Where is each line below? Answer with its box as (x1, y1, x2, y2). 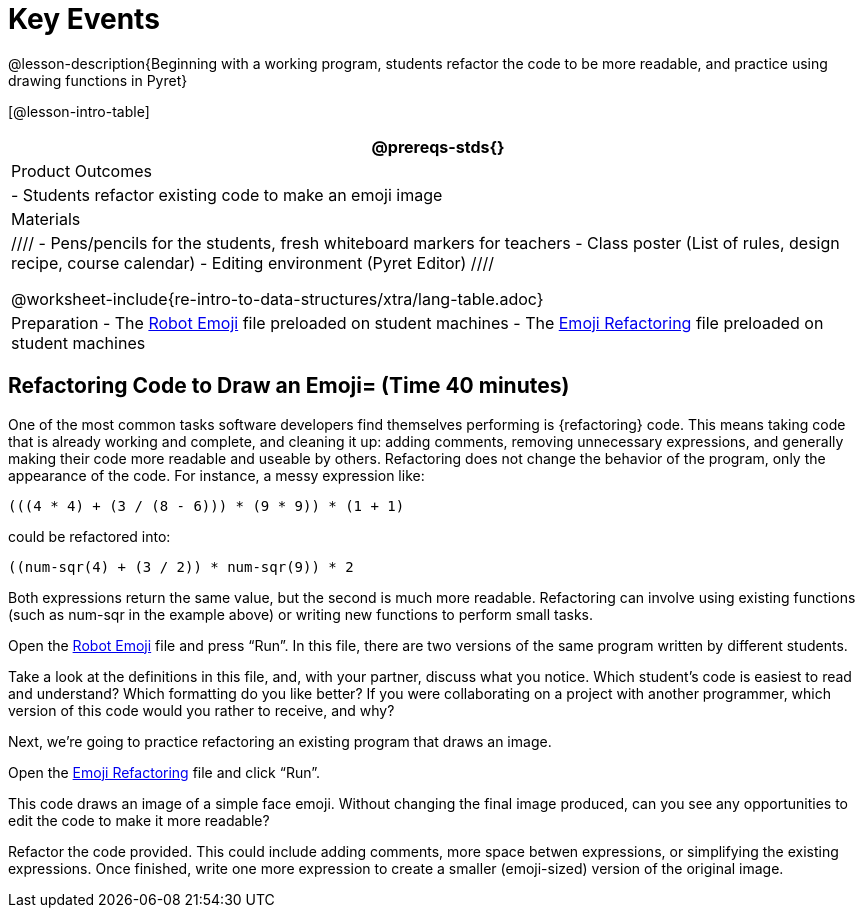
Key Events (8, 2, 160, 36)
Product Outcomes (11, 160, 152, 181)
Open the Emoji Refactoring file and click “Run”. (8, 763, 320, 781)
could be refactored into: (8, 527, 171, 545)
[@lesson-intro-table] (8, 102, 150, 120)
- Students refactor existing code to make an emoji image (11, 184, 443, 205)
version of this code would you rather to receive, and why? (8, 701, 395, 719)
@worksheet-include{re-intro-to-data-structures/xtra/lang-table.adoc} (11, 288, 544, 309)
